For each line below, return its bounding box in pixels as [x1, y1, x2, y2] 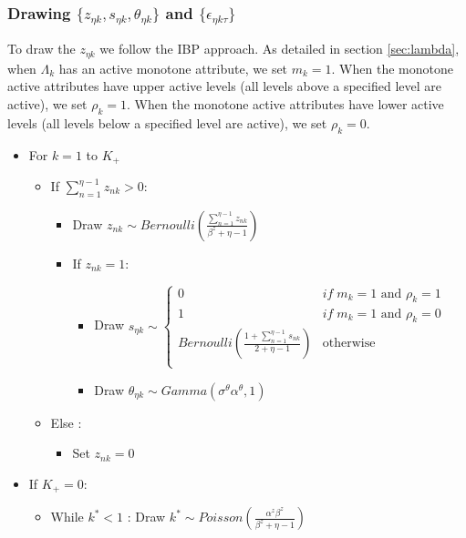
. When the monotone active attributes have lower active [127, 94, 444, 113]
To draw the [7, 39, 76, 58]
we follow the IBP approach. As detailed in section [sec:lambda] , [99, 39, 460, 58]
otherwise [322, 337, 376, 350]
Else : [50, 412, 82, 431]
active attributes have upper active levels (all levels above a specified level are [7, 76, 441, 96]
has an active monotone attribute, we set [58, 58, 288, 77]
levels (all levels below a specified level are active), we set [7, 113, 327, 132]
